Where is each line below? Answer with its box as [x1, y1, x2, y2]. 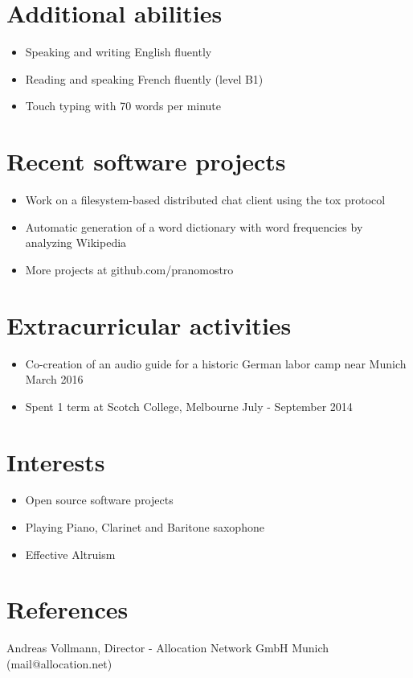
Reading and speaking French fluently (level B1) [25, 70, 264, 87]
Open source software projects [25, 491, 174, 508]
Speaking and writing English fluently [25, 43, 212, 60]
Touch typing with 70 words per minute [25, 97, 222, 114]
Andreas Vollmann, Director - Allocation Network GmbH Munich [6, 639, 329, 656]
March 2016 [25, 371, 84, 388]
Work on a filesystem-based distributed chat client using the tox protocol [25, 191, 386, 208]
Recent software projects [6, 145, 286, 178]
